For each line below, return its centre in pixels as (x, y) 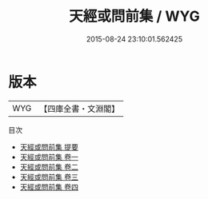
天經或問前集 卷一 (49, 157)
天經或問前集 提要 (49, 147)
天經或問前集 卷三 (49, 177)
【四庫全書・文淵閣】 (80, 109)
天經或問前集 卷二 (49, 167)
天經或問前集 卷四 (49, 187)
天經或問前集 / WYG (134, 16)
